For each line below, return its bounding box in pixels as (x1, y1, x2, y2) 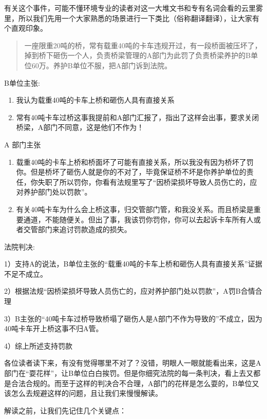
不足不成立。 (4, 268, 47, 279)
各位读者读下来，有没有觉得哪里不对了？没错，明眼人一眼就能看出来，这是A (4, 357, 261, 368)
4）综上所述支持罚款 (4, 340, 72, 351)
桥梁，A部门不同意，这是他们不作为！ (16, 122, 144, 132)
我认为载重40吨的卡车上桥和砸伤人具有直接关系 (16, 94, 175, 105)
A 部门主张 (4, 139, 41, 149)
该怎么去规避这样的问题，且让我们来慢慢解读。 (4, 388, 162, 398)
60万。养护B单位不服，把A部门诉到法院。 (31, 60, 172, 70)
